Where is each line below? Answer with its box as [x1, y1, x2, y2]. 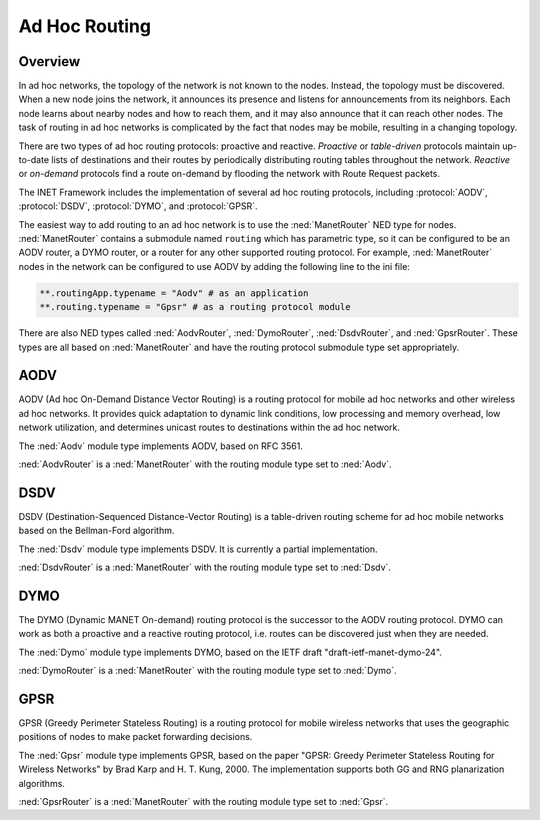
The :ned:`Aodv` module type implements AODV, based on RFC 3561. [18, 440, 304, 452]
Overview [18, 53, 81, 70]
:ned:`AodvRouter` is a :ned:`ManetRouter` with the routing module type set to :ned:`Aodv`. [18, 458, 392, 470]
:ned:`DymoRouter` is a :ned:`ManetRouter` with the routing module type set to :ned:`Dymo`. [18, 665, 397, 677]
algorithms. [18, 777, 65, 789]
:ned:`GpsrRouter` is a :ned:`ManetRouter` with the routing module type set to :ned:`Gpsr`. [18, 795, 389, 807]
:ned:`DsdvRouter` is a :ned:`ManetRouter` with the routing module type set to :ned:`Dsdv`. [18, 561, 392, 574]
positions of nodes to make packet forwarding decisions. [18, 731, 253, 743]
